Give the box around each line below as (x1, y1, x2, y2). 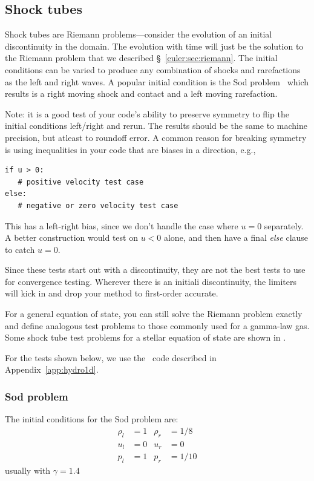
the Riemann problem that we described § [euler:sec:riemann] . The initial (5, 51, 278, 64)
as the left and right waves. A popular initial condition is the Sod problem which (5, 75, 309, 88)
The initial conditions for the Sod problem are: (5, 413, 178, 425)
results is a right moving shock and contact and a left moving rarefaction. (5, 87, 278, 100)
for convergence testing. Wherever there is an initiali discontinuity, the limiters (5, 275, 296, 287)
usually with (5, 464, 51, 476)
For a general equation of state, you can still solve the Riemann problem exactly (5, 307, 303, 320)
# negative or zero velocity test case (18, 201, 178, 210)
